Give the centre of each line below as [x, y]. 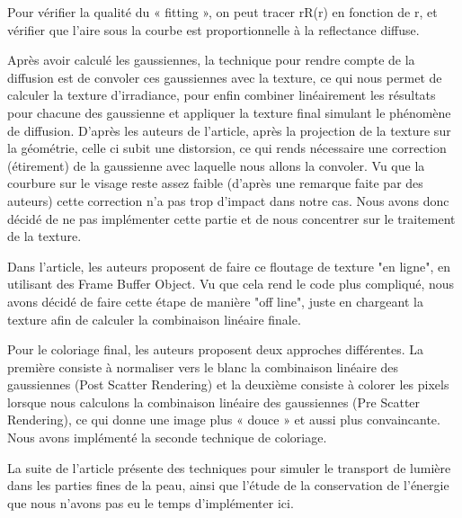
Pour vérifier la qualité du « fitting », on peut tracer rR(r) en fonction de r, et [222, 12]
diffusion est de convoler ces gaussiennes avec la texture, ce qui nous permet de [225, 77]
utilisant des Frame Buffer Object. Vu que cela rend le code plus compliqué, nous [231, 284]
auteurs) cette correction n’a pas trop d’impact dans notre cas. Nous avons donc [228, 200]
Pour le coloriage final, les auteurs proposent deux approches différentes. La [216, 349]
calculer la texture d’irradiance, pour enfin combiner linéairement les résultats [222, 95]
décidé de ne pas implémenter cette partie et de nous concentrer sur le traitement [231, 218]
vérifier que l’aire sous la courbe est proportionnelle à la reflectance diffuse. [213, 29]
